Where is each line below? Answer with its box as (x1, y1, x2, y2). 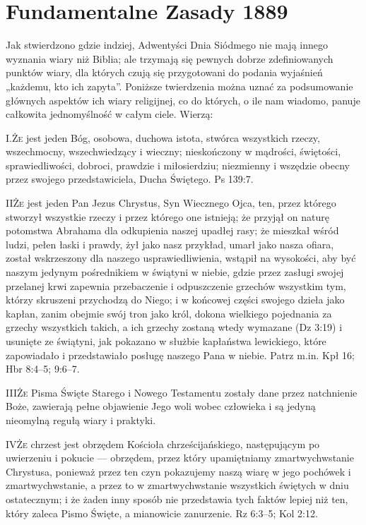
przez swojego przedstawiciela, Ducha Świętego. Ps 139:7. (6, 171, 254, 186)
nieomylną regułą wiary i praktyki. (6, 412, 156, 427)
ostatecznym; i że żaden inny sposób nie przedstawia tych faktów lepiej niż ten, (6, 491, 348, 506)
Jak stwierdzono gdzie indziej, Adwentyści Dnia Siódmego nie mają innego (6, 37, 328, 52)
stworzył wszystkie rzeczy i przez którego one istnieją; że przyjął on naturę (6, 209, 329, 224)
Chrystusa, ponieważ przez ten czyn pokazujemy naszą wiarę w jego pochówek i (6, 464, 351, 478)
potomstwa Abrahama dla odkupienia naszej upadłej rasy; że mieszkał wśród (6, 223, 339, 238)
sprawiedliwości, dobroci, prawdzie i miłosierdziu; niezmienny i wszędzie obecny (6, 157, 350, 172)
